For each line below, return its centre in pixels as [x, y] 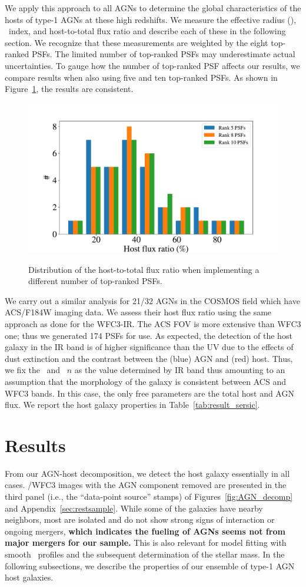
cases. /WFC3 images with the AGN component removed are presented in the [146, 485]
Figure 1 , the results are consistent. [69, 89]
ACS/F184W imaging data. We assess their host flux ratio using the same [138, 312]
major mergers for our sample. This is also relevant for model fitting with [146, 543]
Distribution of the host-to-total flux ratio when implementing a [144, 269]
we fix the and [33, 370]
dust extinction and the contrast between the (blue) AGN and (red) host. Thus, [149, 358]
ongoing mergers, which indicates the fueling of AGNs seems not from [145, 531]
